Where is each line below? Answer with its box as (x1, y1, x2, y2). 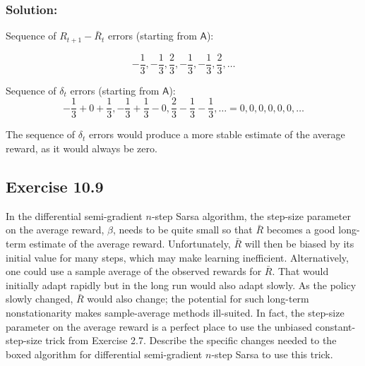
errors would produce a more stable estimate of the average (88, 127, 345, 142)
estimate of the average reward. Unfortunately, (29, 236, 231, 250)
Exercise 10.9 (6, 175, 104, 197)
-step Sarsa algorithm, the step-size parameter (151, 208, 351, 223)
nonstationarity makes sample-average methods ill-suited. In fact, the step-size (6, 305, 345, 319)
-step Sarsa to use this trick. (211, 346, 333, 361)
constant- (315, 319, 356, 334)
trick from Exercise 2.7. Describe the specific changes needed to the (45, 333, 337, 348)
